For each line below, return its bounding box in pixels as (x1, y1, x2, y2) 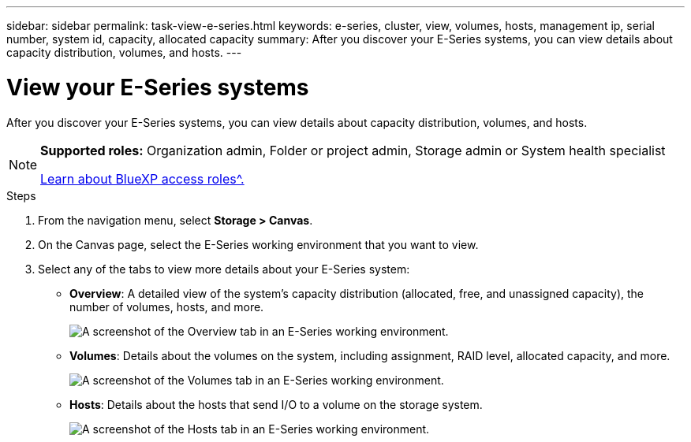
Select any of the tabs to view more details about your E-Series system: (38, 262, 410, 276)
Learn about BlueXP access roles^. (40, 170, 245, 187)
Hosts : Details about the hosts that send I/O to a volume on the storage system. (69, 397, 483, 411)
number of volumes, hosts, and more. (69, 299, 264, 314)
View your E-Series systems (6, 73, 309, 101)
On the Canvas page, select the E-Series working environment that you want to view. (38, 237, 479, 251)
